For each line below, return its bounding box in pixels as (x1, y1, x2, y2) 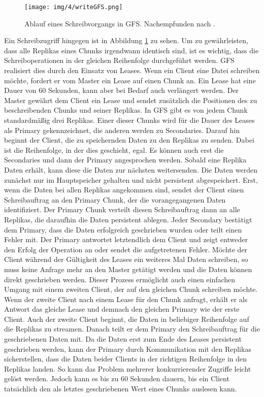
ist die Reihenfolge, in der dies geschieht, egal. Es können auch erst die (4, 144, 224, 155)
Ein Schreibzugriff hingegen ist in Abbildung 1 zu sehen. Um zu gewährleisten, (4, 35, 248, 46)
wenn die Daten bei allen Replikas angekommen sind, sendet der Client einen (4, 184, 244, 195)
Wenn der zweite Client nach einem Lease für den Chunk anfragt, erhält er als (4, 293, 248, 304)
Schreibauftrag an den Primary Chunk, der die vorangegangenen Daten (4, 194, 226, 205)
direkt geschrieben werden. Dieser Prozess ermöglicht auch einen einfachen (4, 274, 236, 284)
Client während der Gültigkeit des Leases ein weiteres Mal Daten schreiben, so (4, 254, 248, 264)
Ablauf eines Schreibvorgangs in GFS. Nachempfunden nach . (24, 18, 215, 28)
